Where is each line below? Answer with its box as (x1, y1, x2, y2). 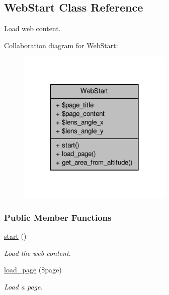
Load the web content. (4, 247, 71, 258)
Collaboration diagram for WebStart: (4, 40, 118, 50)
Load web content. (4, 23, 61, 34)
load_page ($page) (4, 264, 62, 275)
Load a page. (4, 281, 43, 291)
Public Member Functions (4, 211, 112, 223)
